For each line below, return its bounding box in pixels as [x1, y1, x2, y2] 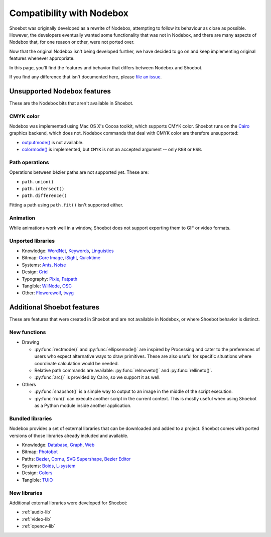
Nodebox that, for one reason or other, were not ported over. [9, 39, 135, 45]
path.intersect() [22, 186, 65, 192]
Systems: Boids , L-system [22, 463, 76, 469]
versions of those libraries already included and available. [9, 433, 129, 439]
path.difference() [22, 193, 67, 198]
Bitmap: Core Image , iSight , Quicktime [22, 255, 100, 261]
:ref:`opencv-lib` [22, 523, 55, 529]
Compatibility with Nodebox [9, 8, 129, 19]
